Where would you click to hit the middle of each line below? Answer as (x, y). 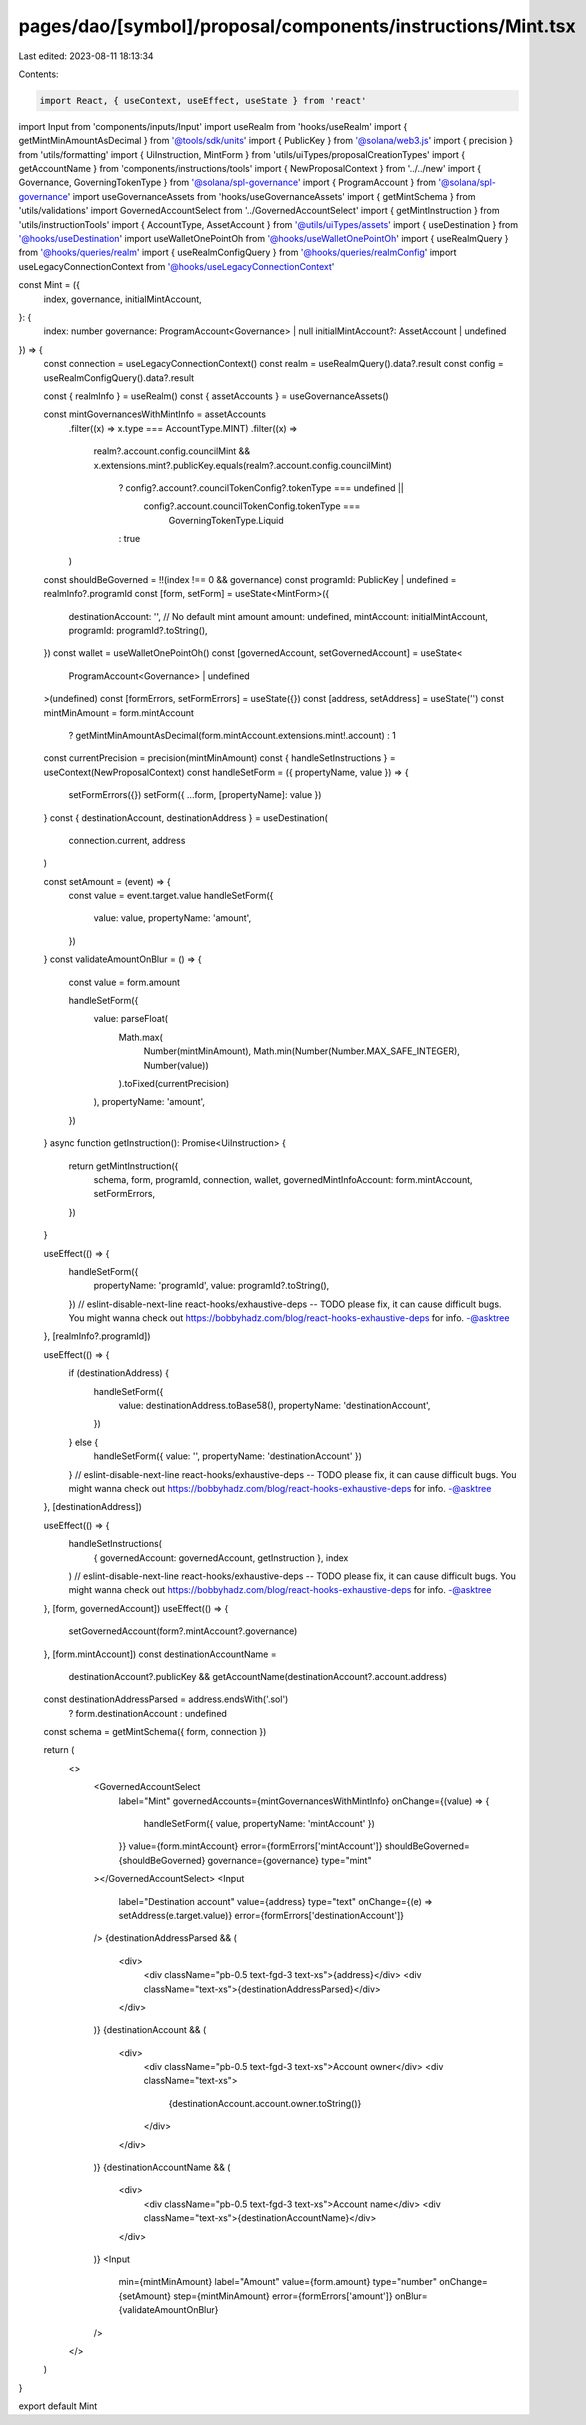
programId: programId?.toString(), (138, 631)
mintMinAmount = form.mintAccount (119, 712)
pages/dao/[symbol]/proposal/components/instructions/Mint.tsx (297, 26)
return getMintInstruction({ (123, 1166)
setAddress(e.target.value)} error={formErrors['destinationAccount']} (261, 1915)
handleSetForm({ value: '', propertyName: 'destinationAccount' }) (227, 1456)
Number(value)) (176, 1065)
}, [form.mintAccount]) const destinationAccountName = (160, 1654)
